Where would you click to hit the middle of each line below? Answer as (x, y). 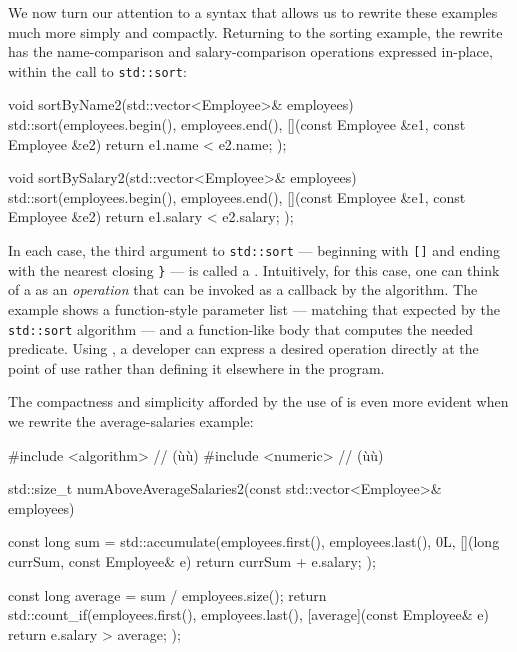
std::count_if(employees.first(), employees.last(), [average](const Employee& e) (248, 614)
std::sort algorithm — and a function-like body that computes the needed (241, 328)
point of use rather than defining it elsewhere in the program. (196, 367)
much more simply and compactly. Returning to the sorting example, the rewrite (255, 31)
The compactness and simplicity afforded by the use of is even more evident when (258, 401)
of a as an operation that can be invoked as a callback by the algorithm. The (243, 289)
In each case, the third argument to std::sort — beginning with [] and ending (254, 250)
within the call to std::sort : (97, 70)
